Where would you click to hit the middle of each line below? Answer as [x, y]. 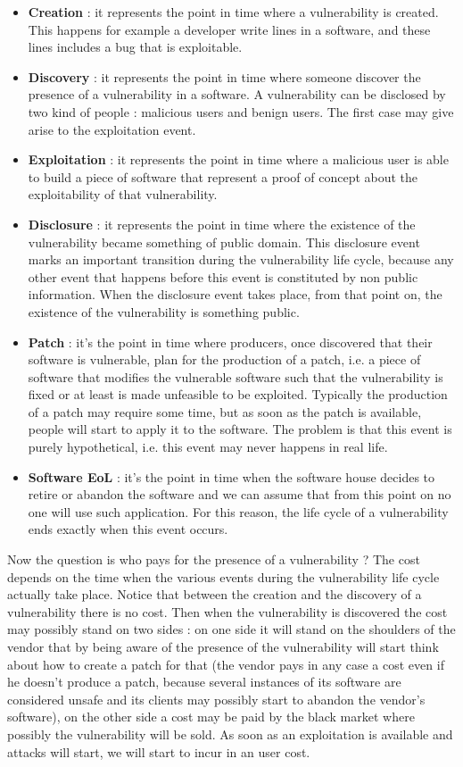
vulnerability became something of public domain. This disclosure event [224, 242]
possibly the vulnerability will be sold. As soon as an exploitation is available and [230, 734]
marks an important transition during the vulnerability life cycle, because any [241, 259]
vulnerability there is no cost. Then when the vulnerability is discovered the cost [227, 611]
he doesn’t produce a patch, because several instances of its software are [204, 682]
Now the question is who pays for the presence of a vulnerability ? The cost [214, 559]
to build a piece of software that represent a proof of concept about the [223, 176]
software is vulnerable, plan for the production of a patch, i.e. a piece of [224, 359]
